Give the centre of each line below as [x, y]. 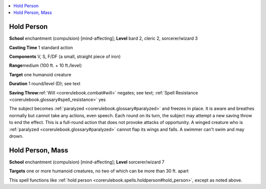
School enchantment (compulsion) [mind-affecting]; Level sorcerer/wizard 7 [87, 162]
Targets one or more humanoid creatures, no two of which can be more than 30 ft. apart [99, 171]
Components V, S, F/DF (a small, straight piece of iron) [65, 57]
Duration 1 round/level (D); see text [45, 84]
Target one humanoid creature [40, 74]
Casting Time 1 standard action [41, 47]
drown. [16, 136]
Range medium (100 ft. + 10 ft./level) [46, 65]
